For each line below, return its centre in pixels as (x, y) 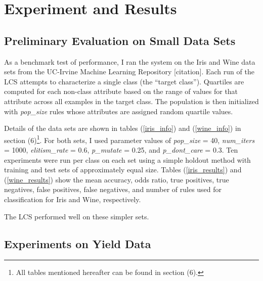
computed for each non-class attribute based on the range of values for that (121, 91)
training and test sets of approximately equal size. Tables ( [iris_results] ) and (123, 170)
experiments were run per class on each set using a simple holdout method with (127, 159)
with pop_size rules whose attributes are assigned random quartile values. (119, 111)
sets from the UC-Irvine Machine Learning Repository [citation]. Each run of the (129, 72)
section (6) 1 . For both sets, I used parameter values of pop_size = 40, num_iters (129, 139)
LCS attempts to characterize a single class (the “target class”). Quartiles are (124, 81)
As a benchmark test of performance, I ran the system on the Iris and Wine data (130, 61)
